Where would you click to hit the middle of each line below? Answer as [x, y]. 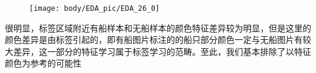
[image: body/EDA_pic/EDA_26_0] [94, 8]
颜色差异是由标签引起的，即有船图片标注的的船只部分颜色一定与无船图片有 [154, 40]
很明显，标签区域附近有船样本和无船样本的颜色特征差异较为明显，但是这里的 [158, 27]
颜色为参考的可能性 [43, 63]
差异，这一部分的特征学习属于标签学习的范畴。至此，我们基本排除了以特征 [162, 51]
